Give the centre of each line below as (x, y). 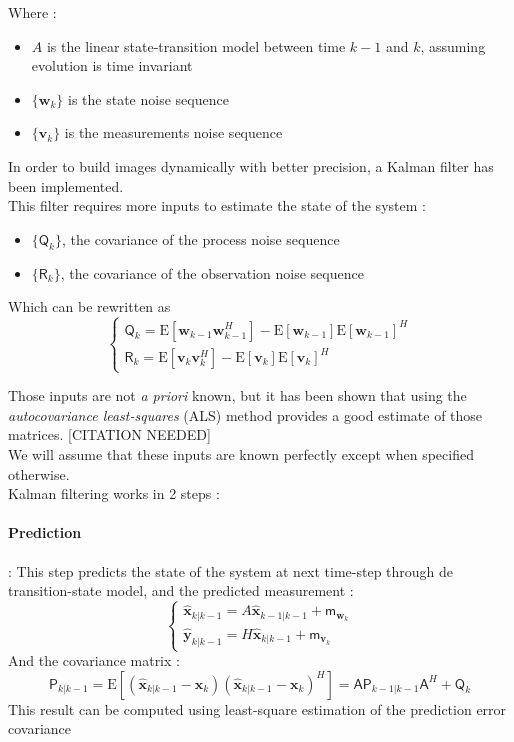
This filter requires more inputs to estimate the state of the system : (217, 205)
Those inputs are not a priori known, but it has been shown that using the (237, 395)
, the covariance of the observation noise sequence (212, 272)
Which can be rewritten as (89, 306)
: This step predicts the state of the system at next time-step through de (231, 570)
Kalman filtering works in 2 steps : (114, 493)
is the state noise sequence (148, 98)
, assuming (453, 45)
